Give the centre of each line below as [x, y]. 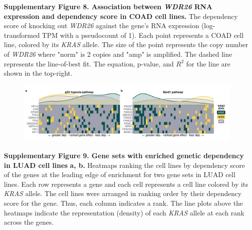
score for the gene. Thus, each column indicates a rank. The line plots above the [124, 203]
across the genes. [29, 222]
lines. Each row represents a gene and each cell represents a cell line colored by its [126, 184]
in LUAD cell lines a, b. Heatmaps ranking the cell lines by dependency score [125, 165]
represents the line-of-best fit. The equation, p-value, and [89, 63]
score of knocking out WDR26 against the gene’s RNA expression [102, 25]
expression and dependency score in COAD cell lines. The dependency [121, 16]
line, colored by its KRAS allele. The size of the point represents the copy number [126, 44]
